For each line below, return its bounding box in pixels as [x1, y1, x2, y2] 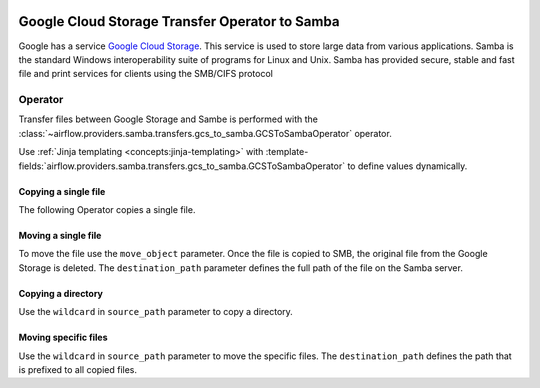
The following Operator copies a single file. [18, 204, 196, 215]
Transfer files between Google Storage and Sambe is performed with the [18, 113, 319, 125]
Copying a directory [18, 287, 104, 299]
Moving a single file [18, 230, 102, 241]
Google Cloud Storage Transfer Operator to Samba [18, 13, 340, 30]
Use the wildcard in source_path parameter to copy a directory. [18, 306, 294, 318]
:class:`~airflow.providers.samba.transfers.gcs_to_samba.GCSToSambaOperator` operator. [18, 127, 392, 139]
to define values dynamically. [346, 160, 468, 172]
